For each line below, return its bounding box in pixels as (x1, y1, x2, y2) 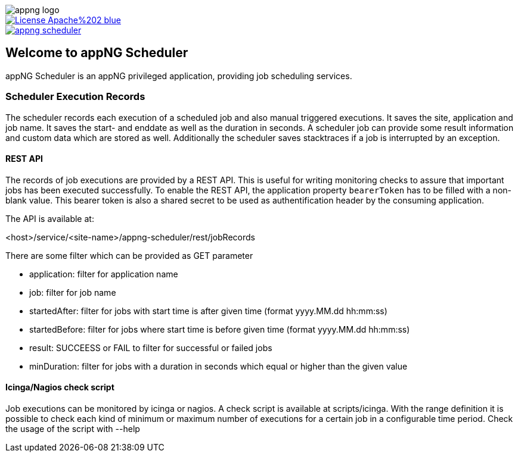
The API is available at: (5, 213, 94, 224)
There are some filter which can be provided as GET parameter (5, 250, 253, 261)
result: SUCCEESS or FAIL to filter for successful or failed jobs (29, 342, 272, 353)
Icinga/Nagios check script (5, 382, 114, 393)
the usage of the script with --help (5, 424, 140, 434)
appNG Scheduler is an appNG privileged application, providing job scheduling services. (5, 70, 352, 81)
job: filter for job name (29, 287, 116, 298)
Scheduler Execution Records (5, 90, 145, 103)
